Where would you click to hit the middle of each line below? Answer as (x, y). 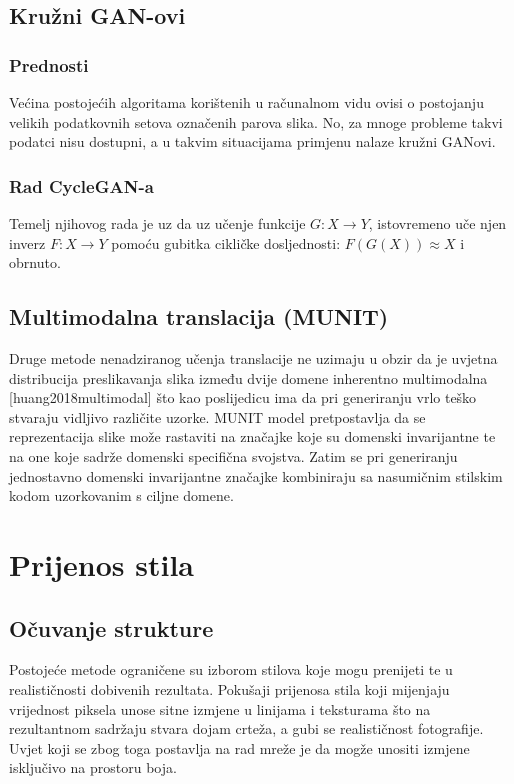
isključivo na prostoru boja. (93, 767)
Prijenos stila (101, 563)
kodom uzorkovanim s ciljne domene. (121, 495)
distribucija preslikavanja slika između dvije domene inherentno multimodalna (248, 377)
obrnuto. (35, 262)
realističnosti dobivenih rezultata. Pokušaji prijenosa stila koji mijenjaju (229, 688)
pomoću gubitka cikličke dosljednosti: (226, 242)
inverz (27, 242)
